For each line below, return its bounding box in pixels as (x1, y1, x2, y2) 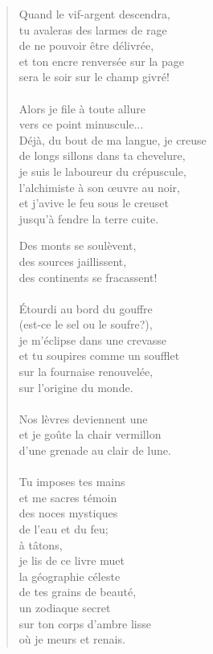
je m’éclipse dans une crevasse (18, 331, 166, 348)
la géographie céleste (18, 567, 121, 584)
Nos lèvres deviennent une (18, 410, 148, 427)
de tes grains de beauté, (18, 583, 137, 600)
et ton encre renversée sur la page (18, 52, 185, 69)
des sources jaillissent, (18, 252, 127, 269)
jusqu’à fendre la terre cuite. (18, 210, 159, 227)
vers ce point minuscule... (18, 116, 144, 133)
